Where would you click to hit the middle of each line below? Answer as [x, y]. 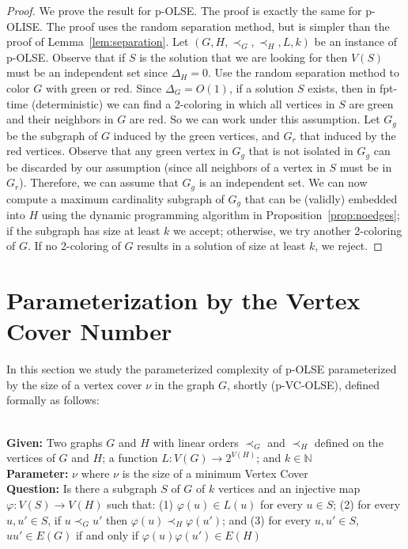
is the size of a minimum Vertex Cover [215, 473]
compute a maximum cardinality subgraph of [115, 198]
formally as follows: [53, 400]
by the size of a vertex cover [74, 384]
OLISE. [25, 26]
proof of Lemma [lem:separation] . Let [98, 42]
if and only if [107, 535]
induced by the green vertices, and [196, 135]
